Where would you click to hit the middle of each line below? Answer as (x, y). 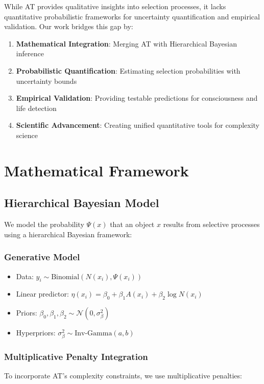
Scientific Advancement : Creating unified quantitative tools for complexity (138, 125)
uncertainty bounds (46, 81)
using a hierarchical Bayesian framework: (68, 234)
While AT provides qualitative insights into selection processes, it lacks (115, 6)
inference (30, 53)
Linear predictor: (42, 294)
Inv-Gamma (93, 334)
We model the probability (44, 224)
